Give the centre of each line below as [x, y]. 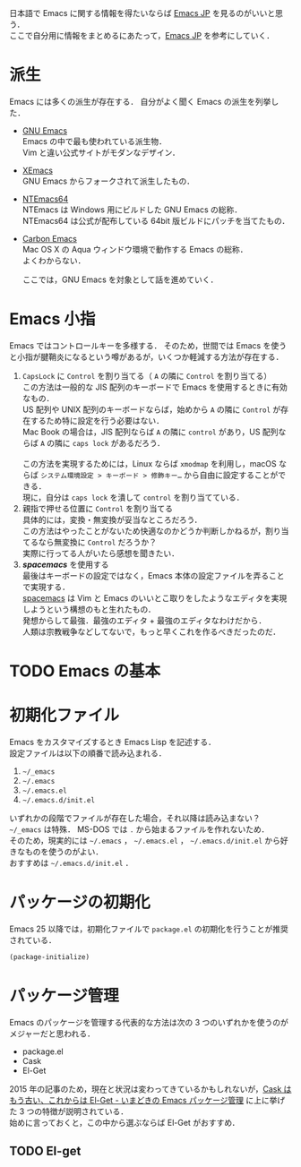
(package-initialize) [50, 957]
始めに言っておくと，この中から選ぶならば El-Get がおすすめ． [125, 1122]
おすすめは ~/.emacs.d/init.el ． [71, 863]
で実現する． [46, 587]
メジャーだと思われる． [52, 1034]
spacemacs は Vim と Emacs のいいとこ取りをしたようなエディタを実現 [155, 597]
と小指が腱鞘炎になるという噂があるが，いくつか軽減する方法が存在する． [146, 356]
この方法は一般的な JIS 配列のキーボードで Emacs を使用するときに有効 [155, 387]
